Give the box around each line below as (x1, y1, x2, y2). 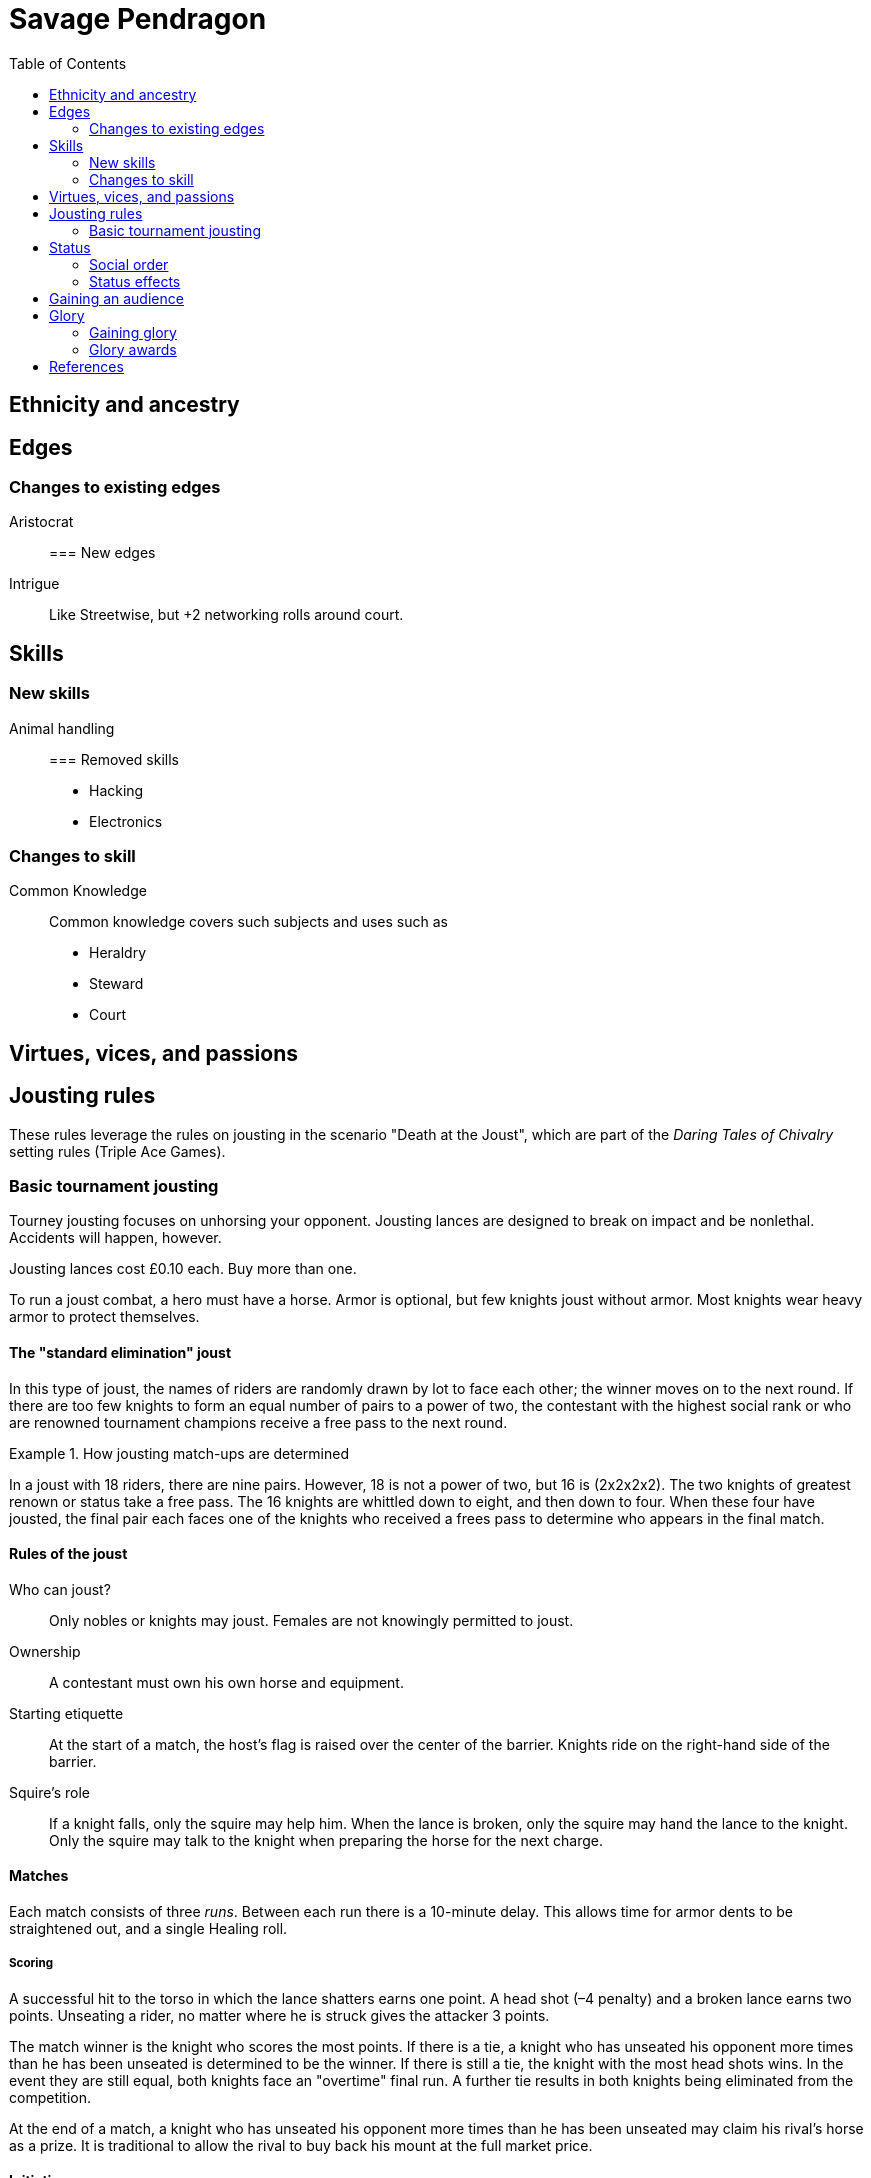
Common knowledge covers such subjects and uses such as (49, 913, 448, 931)
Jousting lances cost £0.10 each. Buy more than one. (9, 1260, 357, 1278)
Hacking (89, 781, 144, 799)
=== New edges (49, 544, 156, 562)
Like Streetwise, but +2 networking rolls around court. (49, 606, 404, 624)
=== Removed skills (49, 750, 179, 768)
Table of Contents (9, 54, 127, 72)
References (49, 357, 124, 375)
